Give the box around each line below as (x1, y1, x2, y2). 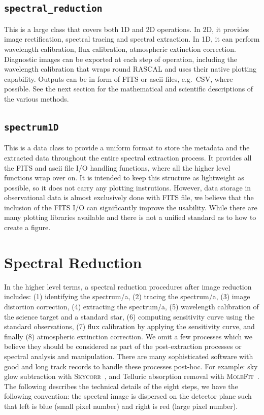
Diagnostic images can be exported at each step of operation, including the (4, 53, 238, 64)
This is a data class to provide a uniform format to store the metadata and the (4, 142, 250, 153)
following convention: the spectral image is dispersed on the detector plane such (4, 391, 252, 401)
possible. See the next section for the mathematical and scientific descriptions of (4, 83, 253, 94)
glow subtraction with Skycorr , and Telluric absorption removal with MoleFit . (4, 371, 259, 381)
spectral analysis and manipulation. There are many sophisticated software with (4, 350, 253, 361)
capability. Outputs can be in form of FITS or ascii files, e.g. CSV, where (4, 73, 233, 84)
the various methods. (4, 93, 69, 104)
